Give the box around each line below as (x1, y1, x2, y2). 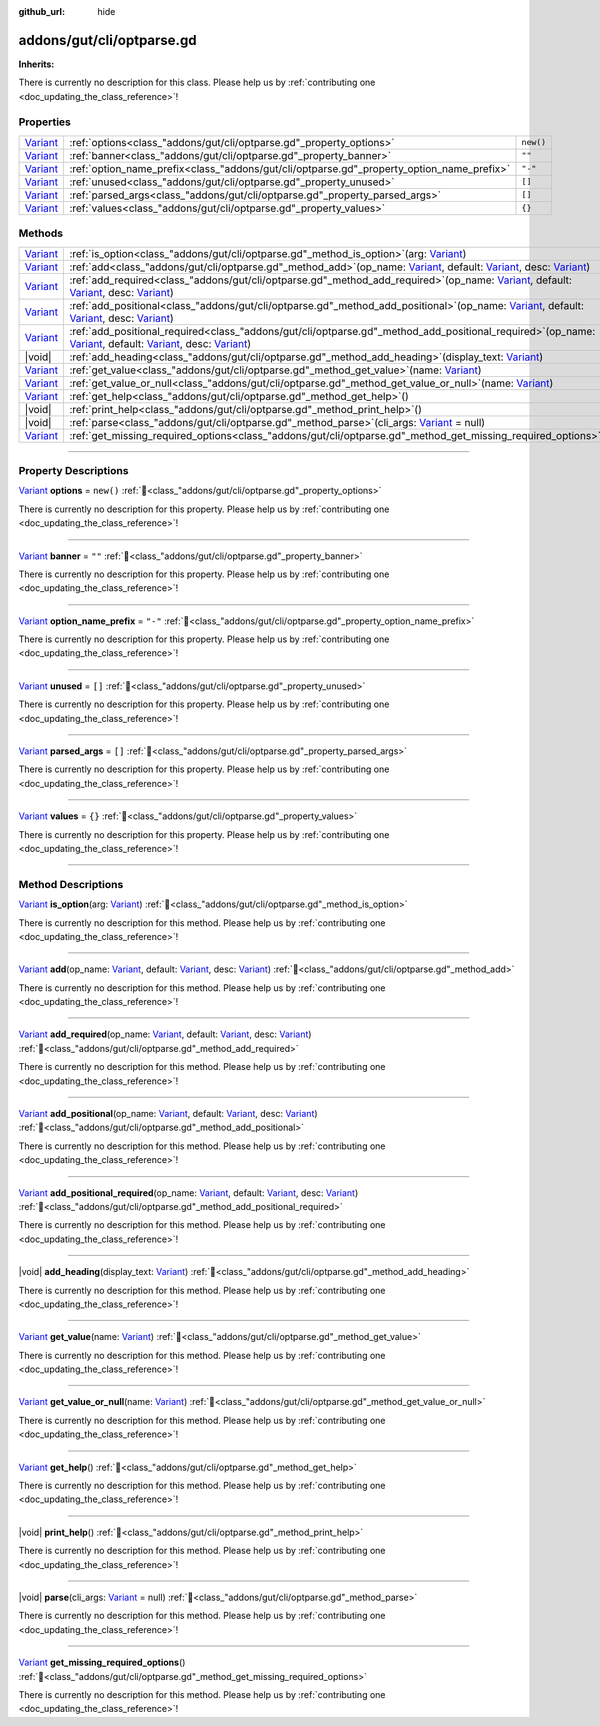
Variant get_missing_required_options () (18, 1656, 186, 1669)
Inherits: (18, 58, 55, 70)
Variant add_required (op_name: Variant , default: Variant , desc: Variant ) (18, 1028, 312, 1040)
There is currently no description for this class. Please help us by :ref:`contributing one (18, 76, 376, 89)
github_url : (18, 6, 65, 17)
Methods (18, 226, 64, 240)
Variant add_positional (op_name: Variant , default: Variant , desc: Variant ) (18, 1108, 319, 1120)
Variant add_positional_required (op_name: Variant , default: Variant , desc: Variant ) (18, 1186, 359, 1199)
